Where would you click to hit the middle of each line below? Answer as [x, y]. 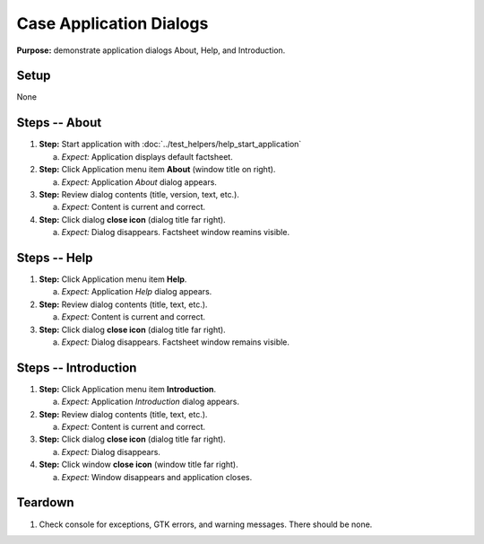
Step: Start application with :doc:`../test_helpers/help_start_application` [170, 145]
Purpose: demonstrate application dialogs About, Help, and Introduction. [151, 50]
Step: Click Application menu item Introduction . [128, 389]
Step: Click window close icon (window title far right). [138, 465]
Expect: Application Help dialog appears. [137, 292]
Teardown [46, 503]
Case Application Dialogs [112, 23]
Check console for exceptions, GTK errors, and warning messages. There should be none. [206, 524]
